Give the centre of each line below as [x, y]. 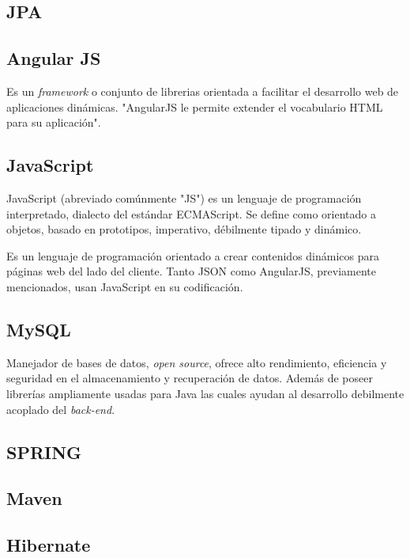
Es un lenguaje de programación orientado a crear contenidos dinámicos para [193, 255]
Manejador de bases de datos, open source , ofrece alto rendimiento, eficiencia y [197, 362]
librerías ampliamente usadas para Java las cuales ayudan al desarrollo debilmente [205, 393]
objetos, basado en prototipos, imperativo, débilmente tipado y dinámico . [184, 229]
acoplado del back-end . [61, 409]
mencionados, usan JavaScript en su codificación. [125, 286]
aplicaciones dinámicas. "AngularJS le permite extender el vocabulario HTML [195, 106]
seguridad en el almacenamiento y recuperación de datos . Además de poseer [190, 378]
